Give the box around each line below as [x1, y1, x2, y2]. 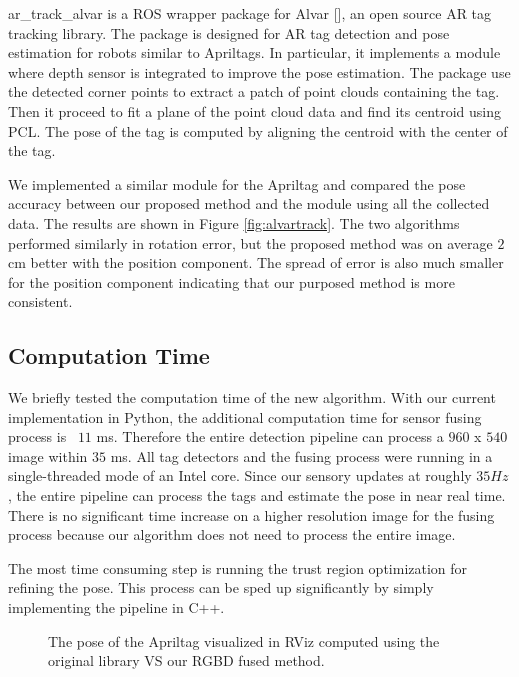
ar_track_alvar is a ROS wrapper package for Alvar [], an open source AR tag [8, 3, 492, 23]
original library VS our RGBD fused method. [48, 650, 325, 671]
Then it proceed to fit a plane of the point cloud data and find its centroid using [8, 100, 501, 121]
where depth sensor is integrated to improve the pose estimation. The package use [8, 61, 511, 82]
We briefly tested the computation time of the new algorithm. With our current [8, 387, 496, 408]
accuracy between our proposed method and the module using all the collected [8, 193, 490, 214]
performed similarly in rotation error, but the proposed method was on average [8, 232, 493, 253]
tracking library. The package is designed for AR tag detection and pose [8, 22, 450, 43]
